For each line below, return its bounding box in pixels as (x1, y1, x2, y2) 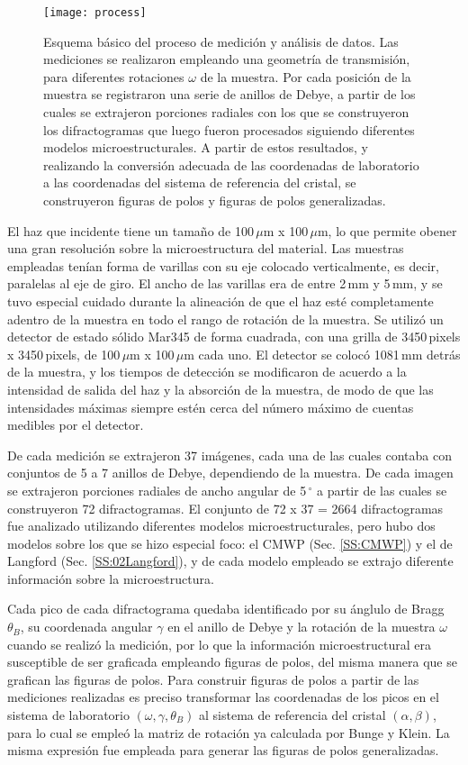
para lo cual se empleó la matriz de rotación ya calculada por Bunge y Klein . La (7, 723, 450, 742)
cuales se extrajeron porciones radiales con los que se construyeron (43, 103, 409, 122)
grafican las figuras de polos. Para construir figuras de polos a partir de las (7, 669, 419, 688)
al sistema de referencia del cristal (199, 706, 386, 724)
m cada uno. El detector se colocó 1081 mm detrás (184, 344, 461, 363)
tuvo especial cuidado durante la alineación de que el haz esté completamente (7, 291, 434, 310)
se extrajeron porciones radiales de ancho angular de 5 (7, 480, 307, 499)
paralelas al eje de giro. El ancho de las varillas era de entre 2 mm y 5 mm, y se (7, 274, 443, 293)
